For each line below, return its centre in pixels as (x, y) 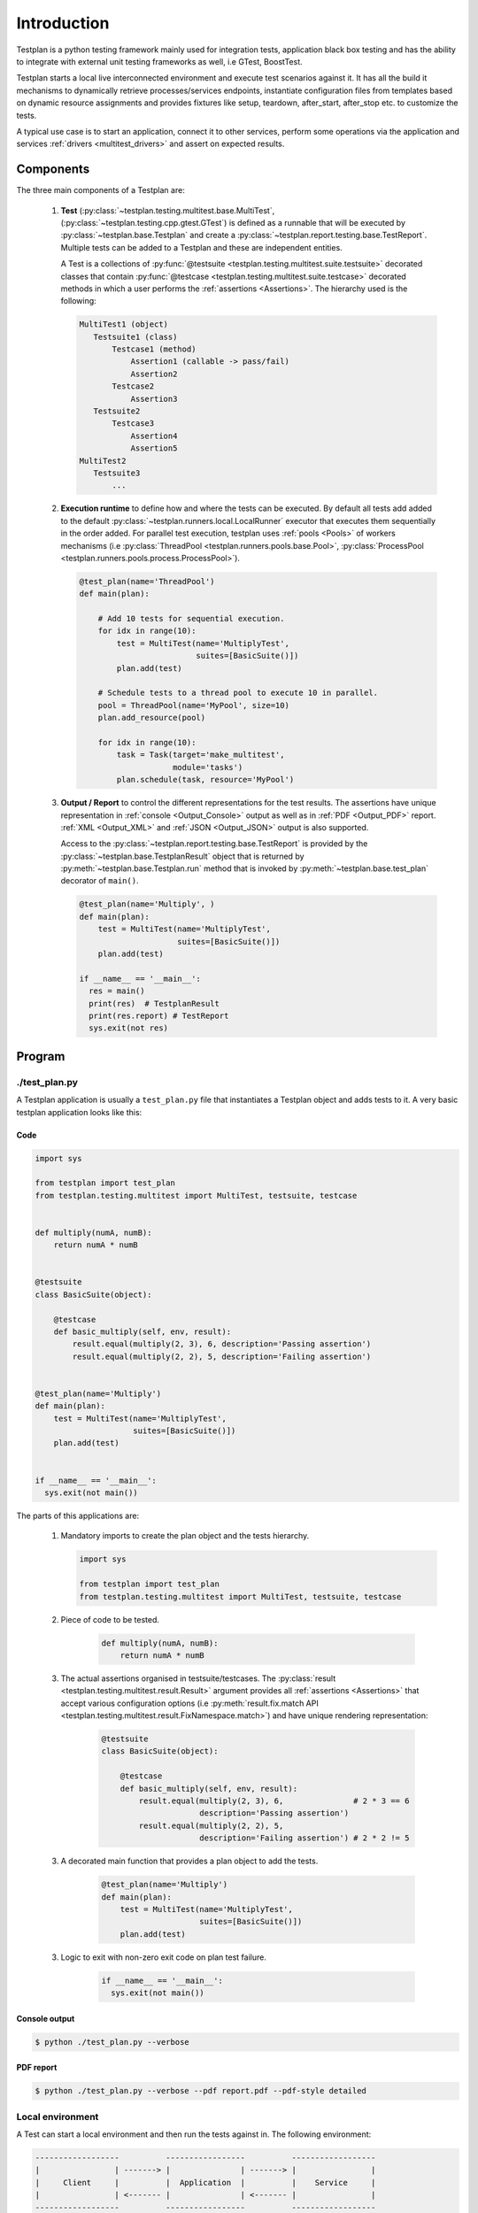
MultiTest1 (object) (123, 324)
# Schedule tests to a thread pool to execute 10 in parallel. (238, 693)
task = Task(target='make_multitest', (200, 755)
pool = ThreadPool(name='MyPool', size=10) (193, 705)
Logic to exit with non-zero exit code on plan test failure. (164, 1957)
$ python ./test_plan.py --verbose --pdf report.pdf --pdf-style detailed (201, 2091)
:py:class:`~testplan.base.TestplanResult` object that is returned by (182, 856)
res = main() (117, 991)
